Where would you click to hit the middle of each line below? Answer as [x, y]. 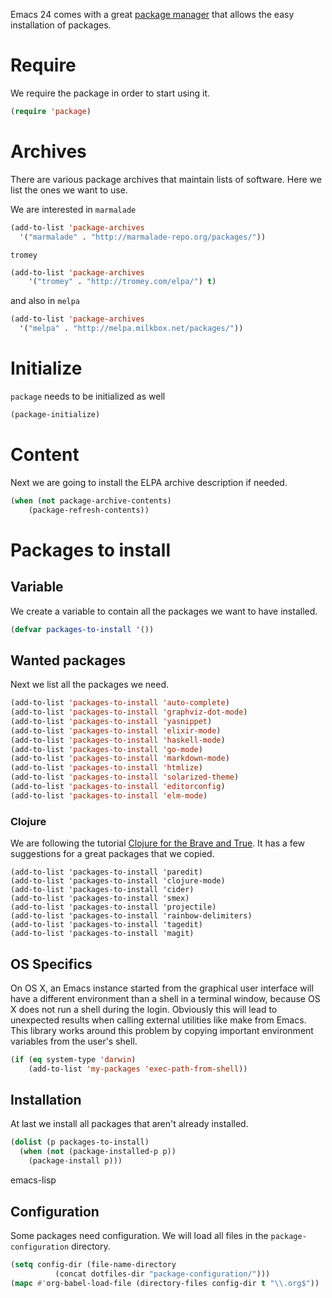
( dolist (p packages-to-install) [80, 1142]
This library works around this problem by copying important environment [162, 1030]
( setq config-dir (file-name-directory [93, 1264]
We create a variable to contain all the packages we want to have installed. [164, 611]
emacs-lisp [33, 1180]
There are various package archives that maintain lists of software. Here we [166, 179]
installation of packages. [61, 25]
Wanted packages [68, 660]
